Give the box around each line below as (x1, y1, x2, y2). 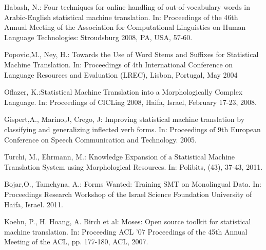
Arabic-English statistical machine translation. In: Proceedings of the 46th (4, 11, 238, 22)
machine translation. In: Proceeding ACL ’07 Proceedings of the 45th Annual (4, 226, 248, 237)
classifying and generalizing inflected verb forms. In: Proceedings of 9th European (4, 123, 261, 134)
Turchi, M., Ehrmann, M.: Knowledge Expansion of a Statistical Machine (4, 151, 235, 162)
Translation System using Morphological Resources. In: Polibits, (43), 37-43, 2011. (4, 161, 263, 172)
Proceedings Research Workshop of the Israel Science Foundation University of (4, 188, 252, 199)
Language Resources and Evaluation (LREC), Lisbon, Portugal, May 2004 (4, 69, 238, 80)
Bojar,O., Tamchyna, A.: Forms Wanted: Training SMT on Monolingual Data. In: (4, 178, 261, 189)
